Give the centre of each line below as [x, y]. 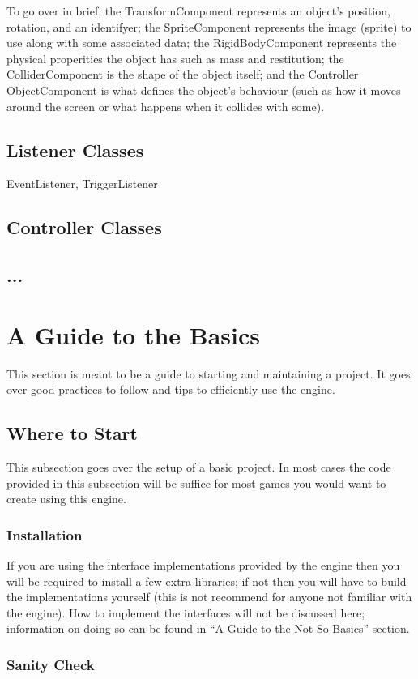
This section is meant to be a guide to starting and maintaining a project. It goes [209, 373]
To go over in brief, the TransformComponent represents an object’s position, [198, 11]
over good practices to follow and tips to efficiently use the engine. [171, 389]
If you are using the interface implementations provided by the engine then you [203, 565]
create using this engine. [66, 499]
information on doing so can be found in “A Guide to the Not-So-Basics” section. [208, 628]
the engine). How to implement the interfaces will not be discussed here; [186, 612]
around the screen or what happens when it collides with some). [166, 106]
